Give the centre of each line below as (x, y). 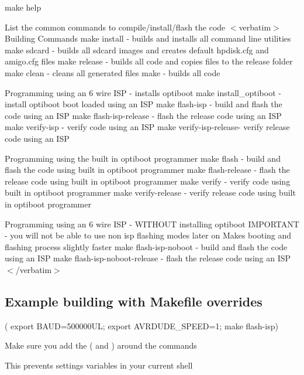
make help (23, 7)
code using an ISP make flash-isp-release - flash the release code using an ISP (143, 115)
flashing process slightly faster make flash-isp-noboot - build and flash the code (146, 246)
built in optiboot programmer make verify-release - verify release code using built (150, 192)
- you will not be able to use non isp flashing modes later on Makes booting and (148, 235)
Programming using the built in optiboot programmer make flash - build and (143, 158)
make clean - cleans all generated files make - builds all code (113, 72)
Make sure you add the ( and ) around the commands (101, 345)
